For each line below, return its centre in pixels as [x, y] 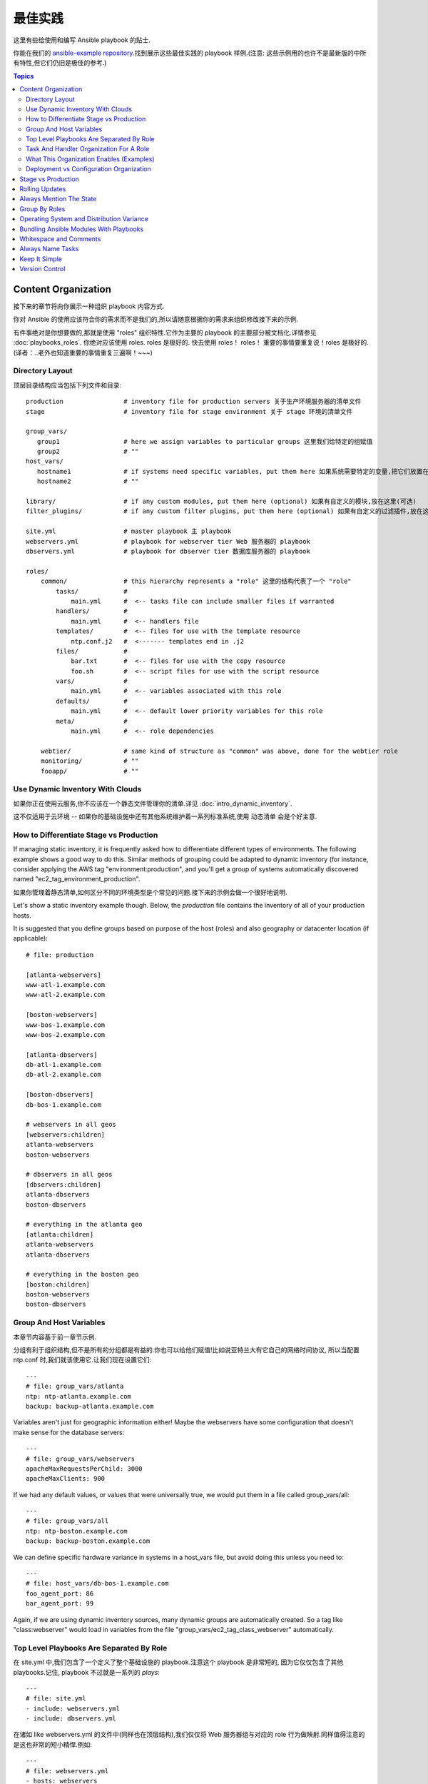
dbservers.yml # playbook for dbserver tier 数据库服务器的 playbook [168, 551]
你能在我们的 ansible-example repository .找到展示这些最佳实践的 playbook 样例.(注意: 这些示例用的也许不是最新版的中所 [190, 53]
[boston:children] [58, 1284]
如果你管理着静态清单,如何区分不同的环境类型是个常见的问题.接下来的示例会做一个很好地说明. [151, 892]
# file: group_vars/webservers [81, 1459]
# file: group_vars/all [67, 1521]
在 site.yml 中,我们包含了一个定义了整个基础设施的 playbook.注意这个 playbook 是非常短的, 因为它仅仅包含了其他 [178, 1662]
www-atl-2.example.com [66, 995]
